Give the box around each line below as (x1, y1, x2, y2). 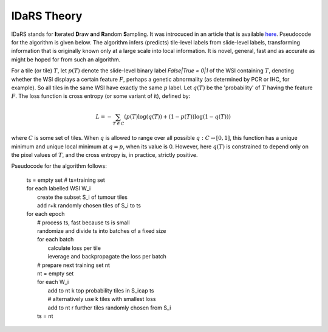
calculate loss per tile (47, 244, 101, 252)
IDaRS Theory (11, 9, 83, 22)
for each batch (37, 236, 74, 243)
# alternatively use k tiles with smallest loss (47, 296, 156, 303)
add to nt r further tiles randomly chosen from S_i (47, 304, 171, 311)
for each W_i (37, 278, 69, 286)
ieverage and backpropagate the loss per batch (47, 253, 167, 260)
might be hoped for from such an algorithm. (11, 55, 121, 63)
